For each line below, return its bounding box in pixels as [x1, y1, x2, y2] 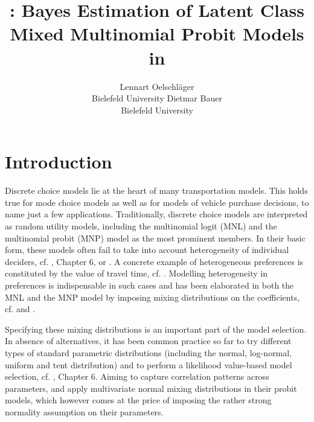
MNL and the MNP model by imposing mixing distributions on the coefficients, [5, 290, 300, 303]
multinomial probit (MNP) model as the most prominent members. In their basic [5, 231, 306, 244]
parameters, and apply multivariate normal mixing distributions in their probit [5, 382, 297, 394]
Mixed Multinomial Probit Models [10, 21, 304, 46]
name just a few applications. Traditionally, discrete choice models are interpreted [5, 208, 308, 220]
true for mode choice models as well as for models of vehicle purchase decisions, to [5, 196, 309, 208]
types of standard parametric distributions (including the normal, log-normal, [5, 346, 292, 359]
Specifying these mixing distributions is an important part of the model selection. [5, 322, 307, 335]
